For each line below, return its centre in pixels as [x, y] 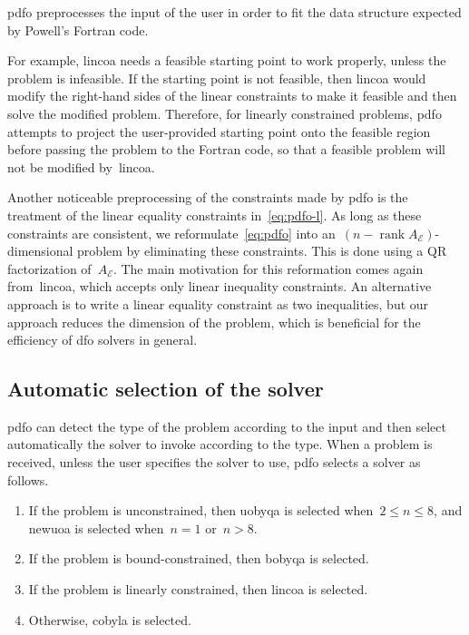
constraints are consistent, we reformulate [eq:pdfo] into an [171, 233]
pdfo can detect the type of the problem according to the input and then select [227, 426]
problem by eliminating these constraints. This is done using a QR [262, 251]
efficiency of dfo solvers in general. [103, 340]
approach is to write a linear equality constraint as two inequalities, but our [218, 303]
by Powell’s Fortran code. [78, 29]
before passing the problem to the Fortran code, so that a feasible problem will [226, 149]
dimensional [40, 251]
